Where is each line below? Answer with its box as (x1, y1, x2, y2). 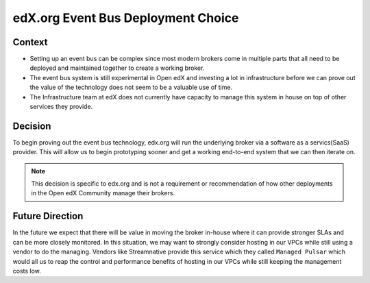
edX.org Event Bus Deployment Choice (12, 10, 239, 25)
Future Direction (12, 210, 84, 222)
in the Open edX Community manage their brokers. (31, 189, 175, 197)
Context (12, 36, 48, 48)
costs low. (12, 267, 41, 275)
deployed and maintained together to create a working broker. (29, 64, 205, 72)
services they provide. (29, 103, 93, 111)
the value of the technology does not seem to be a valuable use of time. (29, 83, 233, 92)
